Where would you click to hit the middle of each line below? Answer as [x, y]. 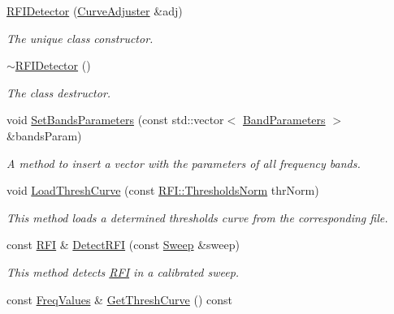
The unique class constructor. [80, 38]
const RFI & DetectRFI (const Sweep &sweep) [123, 245]
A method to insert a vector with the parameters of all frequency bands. [184, 163]
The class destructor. [59, 92]
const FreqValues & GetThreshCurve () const [120, 299]
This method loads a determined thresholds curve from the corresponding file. [197, 217]
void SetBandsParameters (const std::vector [115, 120]
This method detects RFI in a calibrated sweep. [123, 271]
